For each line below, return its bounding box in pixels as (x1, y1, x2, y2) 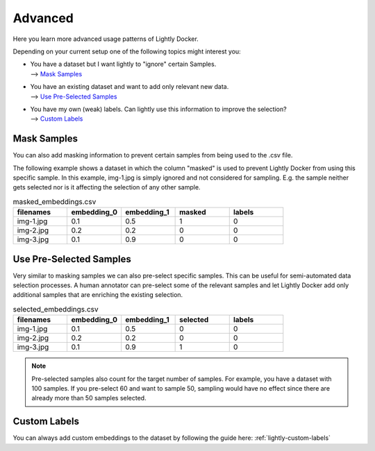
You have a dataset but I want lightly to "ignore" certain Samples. (30, 60, 217, 69)
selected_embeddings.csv (12, 305, 99, 314)
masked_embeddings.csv (12, 196, 97, 206)
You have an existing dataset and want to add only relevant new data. (30, 83, 229, 91)
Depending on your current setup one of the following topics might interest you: (12, 47, 241, 56)
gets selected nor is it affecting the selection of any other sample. (12, 183, 201, 192)
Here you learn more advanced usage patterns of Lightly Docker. (12, 35, 199, 43)
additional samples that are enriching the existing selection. (12, 291, 183, 299)
